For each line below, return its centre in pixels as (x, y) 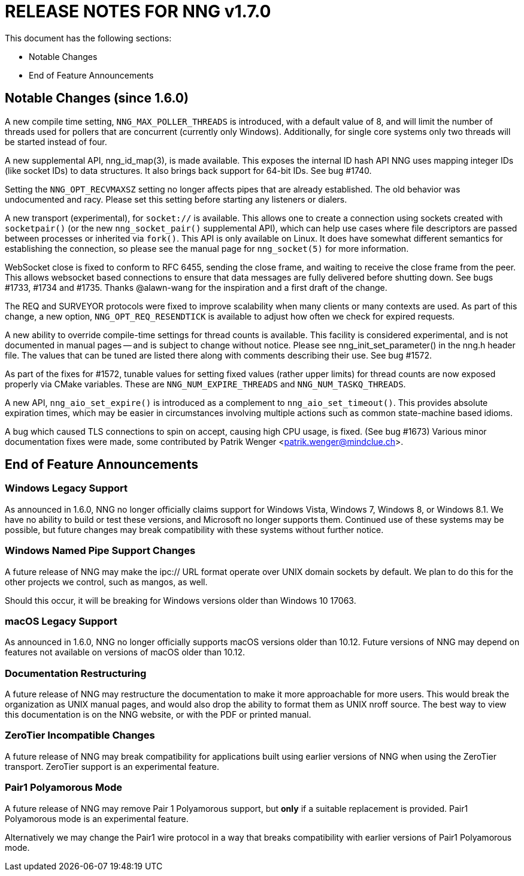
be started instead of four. (56, 142)
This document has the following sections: (88, 38)
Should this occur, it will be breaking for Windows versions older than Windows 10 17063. (181, 600)
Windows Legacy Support (66, 488)
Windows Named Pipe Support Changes (100, 551)
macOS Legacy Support (61, 621)
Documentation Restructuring (76, 673)
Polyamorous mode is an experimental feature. (97, 818)
